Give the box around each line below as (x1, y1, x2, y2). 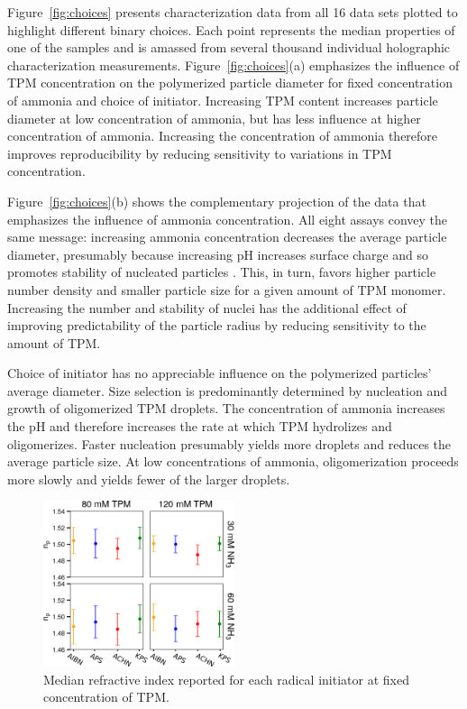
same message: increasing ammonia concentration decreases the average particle (7, 227, 447, 246)
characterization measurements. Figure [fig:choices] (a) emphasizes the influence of (7, 55, 460, 74)
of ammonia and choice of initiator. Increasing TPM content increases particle (7, 90, 438, 109)
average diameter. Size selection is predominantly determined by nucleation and (7, 381, 447, 400)
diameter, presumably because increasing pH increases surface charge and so (7, 244, 429, 263)
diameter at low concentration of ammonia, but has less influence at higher (7, 108, 421, 127)
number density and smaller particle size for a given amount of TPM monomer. (7, 280, 446, 299)
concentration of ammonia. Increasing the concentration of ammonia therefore (7, 126, 438, 145)
